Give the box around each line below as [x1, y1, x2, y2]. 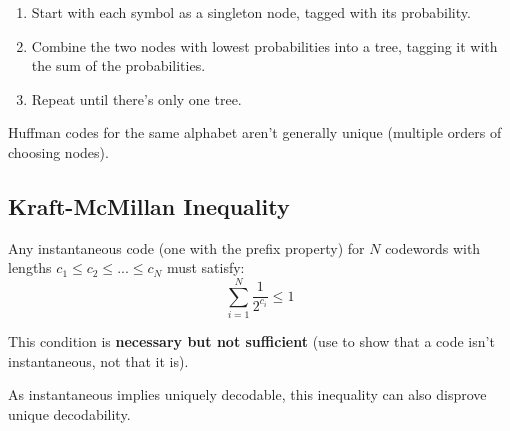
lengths [8, 257, 52, 278]
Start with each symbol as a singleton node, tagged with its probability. [31, 2, 471, 22]
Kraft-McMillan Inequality [8, 190, 290, 221]
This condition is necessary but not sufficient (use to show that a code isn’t [8, 331, 495, 352]
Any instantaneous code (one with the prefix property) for [8, 237, 365, 258]
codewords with [385, 237, 481, 258]
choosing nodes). [8, 141, 109, 162]
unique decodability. [8, 403, 131, 424]
